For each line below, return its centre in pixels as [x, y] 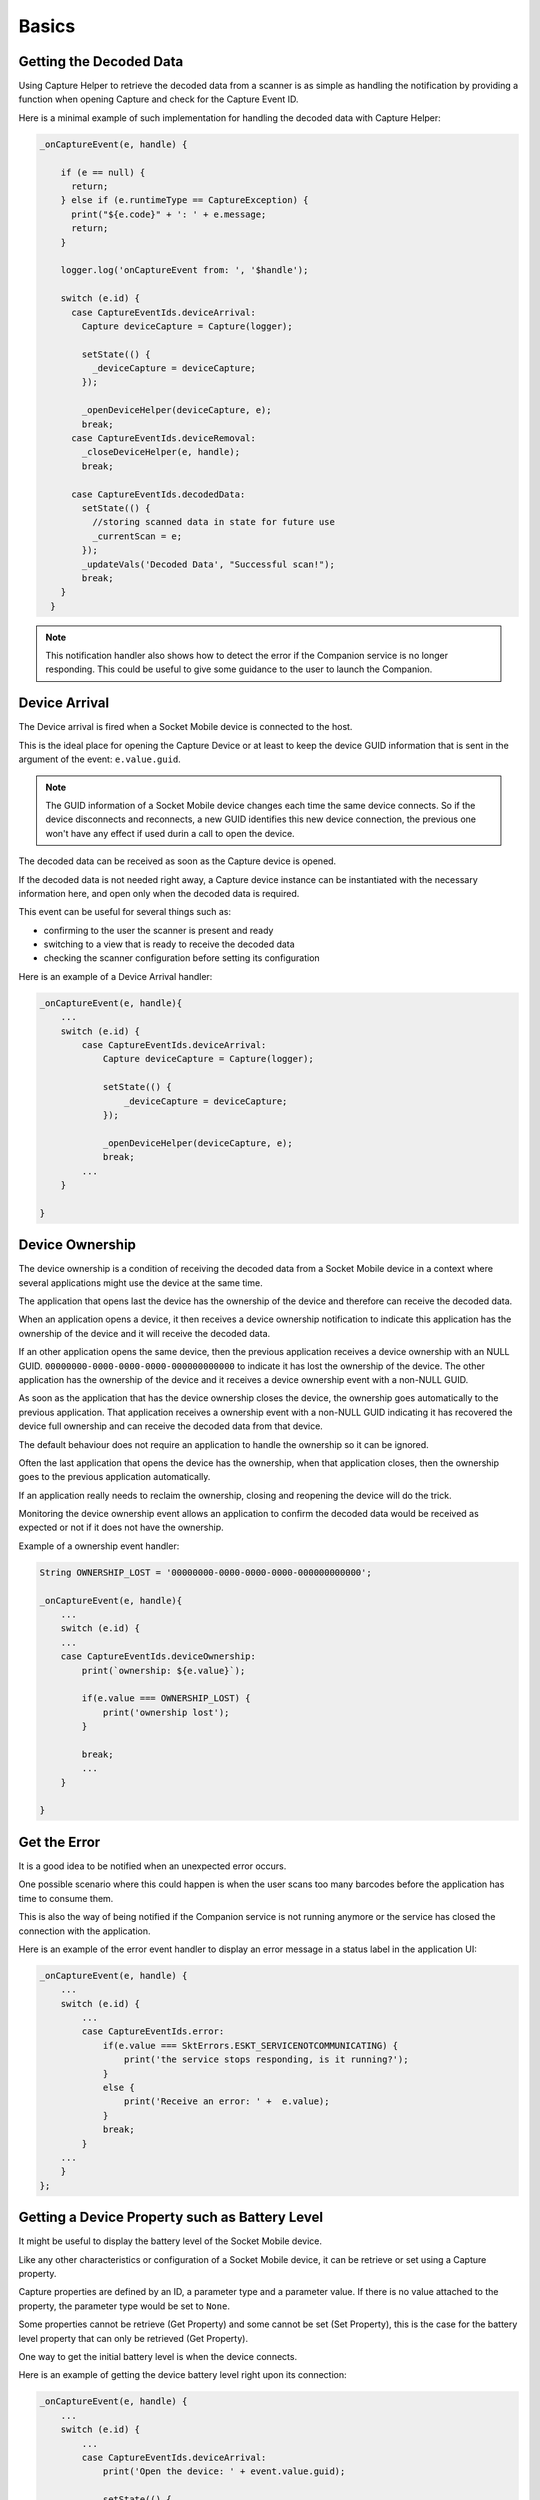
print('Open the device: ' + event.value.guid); [224, 2471]
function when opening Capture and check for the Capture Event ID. [158, 99]
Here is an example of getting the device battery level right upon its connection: [182, 2375]
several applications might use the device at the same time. [141, 1282]
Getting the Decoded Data [101, 61]
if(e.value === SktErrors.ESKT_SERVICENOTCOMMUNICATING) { [250, 2045]
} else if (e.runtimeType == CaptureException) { [184, 200]
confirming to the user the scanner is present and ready [158, 930]
